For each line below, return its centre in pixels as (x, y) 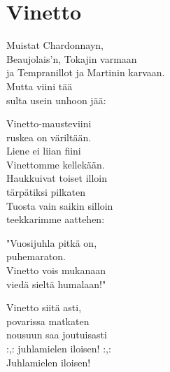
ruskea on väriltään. (49, 137)
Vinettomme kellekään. (56, 164)
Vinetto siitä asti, (44, 307)
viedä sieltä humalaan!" (56, 284)
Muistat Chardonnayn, (55, 45)
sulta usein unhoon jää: (56, 100)
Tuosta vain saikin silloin (60, 205)
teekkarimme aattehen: (56, 219)
